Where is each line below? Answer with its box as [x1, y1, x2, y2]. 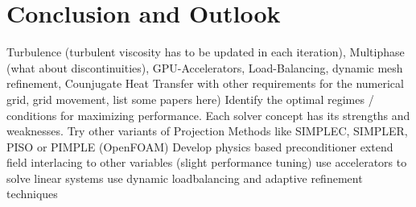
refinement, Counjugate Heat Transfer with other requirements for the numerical [6, 75, 404, 92]
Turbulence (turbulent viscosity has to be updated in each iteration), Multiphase [6, 43, 405, 60]
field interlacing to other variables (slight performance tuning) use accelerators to [6, 154, 407, 171]
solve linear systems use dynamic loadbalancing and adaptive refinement [6, 169, 363, 186]
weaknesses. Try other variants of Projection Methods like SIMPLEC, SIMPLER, [6, 122, 408, 139]
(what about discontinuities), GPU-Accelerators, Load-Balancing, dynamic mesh [6, 59, 403, 76]
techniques [6, 185, 58, 202]
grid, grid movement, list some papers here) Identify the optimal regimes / [6, 90, 374, 107]
